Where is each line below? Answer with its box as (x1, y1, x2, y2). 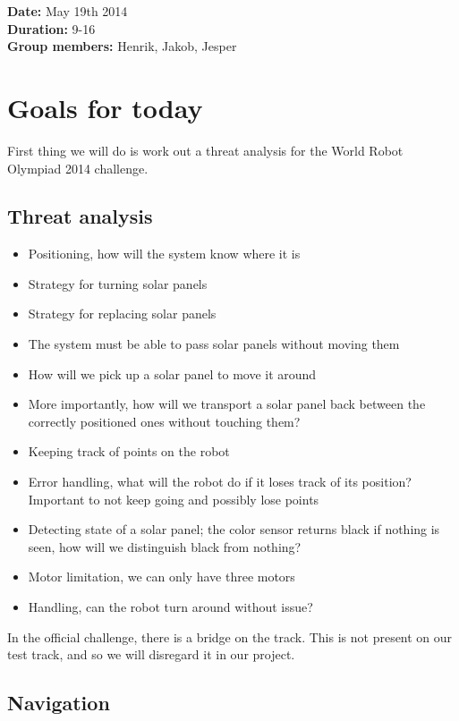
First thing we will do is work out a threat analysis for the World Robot (7, 140, 404, 159)
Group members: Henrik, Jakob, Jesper (7, 37, 237, 55)
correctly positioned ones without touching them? (28, 411, 301, 430)
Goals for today (7, 89, 203, 125)
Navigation (7, 689, 110, 717)
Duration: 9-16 (7, 19, 96, 38)
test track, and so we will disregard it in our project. (7, 645, 295, 664)
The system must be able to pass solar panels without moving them (28, 335, 400, 353)
